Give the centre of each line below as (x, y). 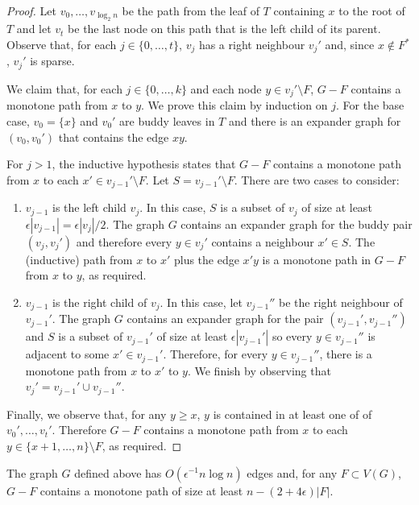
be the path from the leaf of (191, 10)
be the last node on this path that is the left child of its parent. (224, 29)
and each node (226, 88)
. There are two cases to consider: (317, 179)
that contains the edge (114, 137)
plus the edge (206, 259)
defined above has (118, 472)
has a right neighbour (252, 44)
